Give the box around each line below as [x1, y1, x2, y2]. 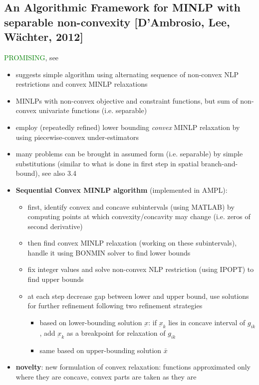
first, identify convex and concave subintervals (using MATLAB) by [27, 201, 235, 212]
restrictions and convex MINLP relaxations [15, 79, 148, 89]
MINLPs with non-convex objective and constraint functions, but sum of [15, 95, 238, 106]
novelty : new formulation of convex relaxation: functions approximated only [15, 362, 251, 372]
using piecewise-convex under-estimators [15, 131, 139, 142]
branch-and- [201, 158, 238, 168]
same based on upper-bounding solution [39, 345, 162, 355]
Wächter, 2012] [4, 29, 83, 44]
